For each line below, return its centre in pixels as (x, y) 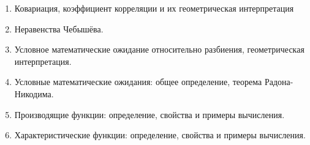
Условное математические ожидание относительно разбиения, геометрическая (159, 49)
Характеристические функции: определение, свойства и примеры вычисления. (160, 135)
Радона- (279, 82)
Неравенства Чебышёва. (59, 28)
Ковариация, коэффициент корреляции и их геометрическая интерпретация (154, 8)
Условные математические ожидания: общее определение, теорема (138, 82)
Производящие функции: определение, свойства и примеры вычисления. (149, 114)
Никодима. (34, 93)
